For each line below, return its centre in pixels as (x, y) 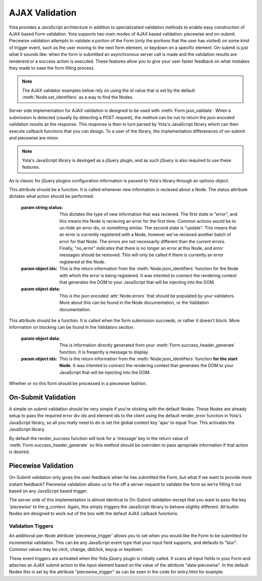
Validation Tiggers (31, 526)
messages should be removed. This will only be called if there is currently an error (141, 255)
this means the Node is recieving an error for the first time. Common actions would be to (148, 221)
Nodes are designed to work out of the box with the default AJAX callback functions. (94, 513)
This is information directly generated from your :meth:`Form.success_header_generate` (147, 345)
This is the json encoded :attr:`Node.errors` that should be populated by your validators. (147, 296)
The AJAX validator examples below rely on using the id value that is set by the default (108, 90)
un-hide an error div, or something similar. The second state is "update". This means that (148, 228)
